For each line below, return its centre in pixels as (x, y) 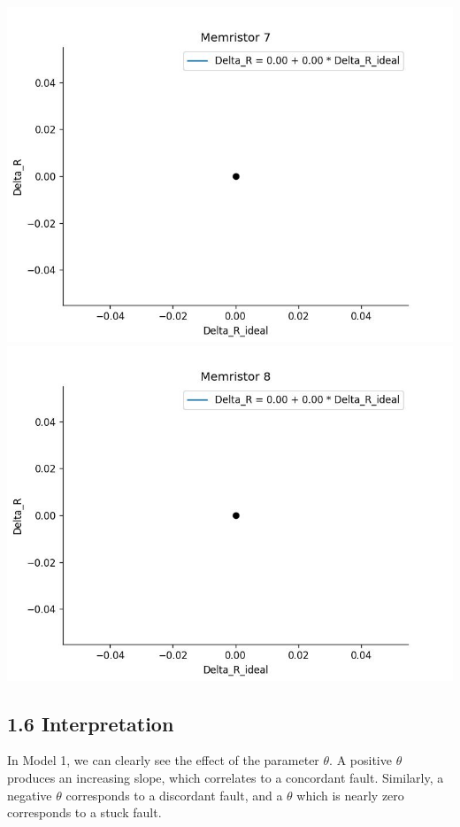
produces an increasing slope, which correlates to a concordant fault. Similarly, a (226, 777)
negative (30, 795)
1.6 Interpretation (91, 723)
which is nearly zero (350, 795)
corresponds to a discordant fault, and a (174, 795)
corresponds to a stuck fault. (84, 812)
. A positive (360, 760)
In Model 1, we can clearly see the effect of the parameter (163, 760)
